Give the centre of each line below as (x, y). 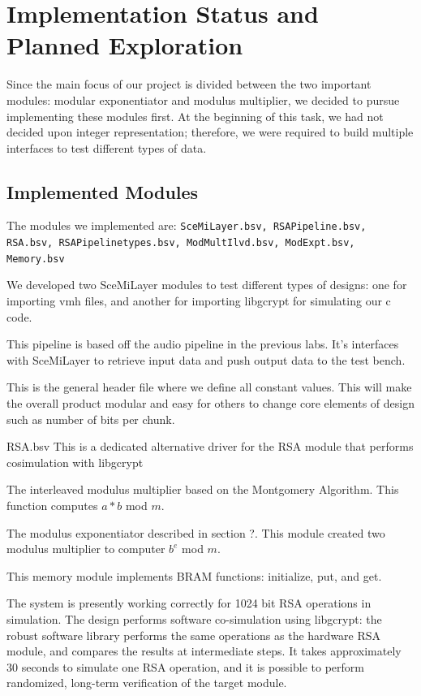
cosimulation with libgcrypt (75, 462)
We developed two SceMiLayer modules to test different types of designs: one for (207, 285)
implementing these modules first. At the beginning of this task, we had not (195, 116)
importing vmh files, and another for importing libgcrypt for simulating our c (199, 301)
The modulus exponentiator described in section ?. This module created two (196, 532)
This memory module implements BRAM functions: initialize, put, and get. (194, 575)
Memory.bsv (36, 259)
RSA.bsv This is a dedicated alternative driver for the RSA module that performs (210, 446)
